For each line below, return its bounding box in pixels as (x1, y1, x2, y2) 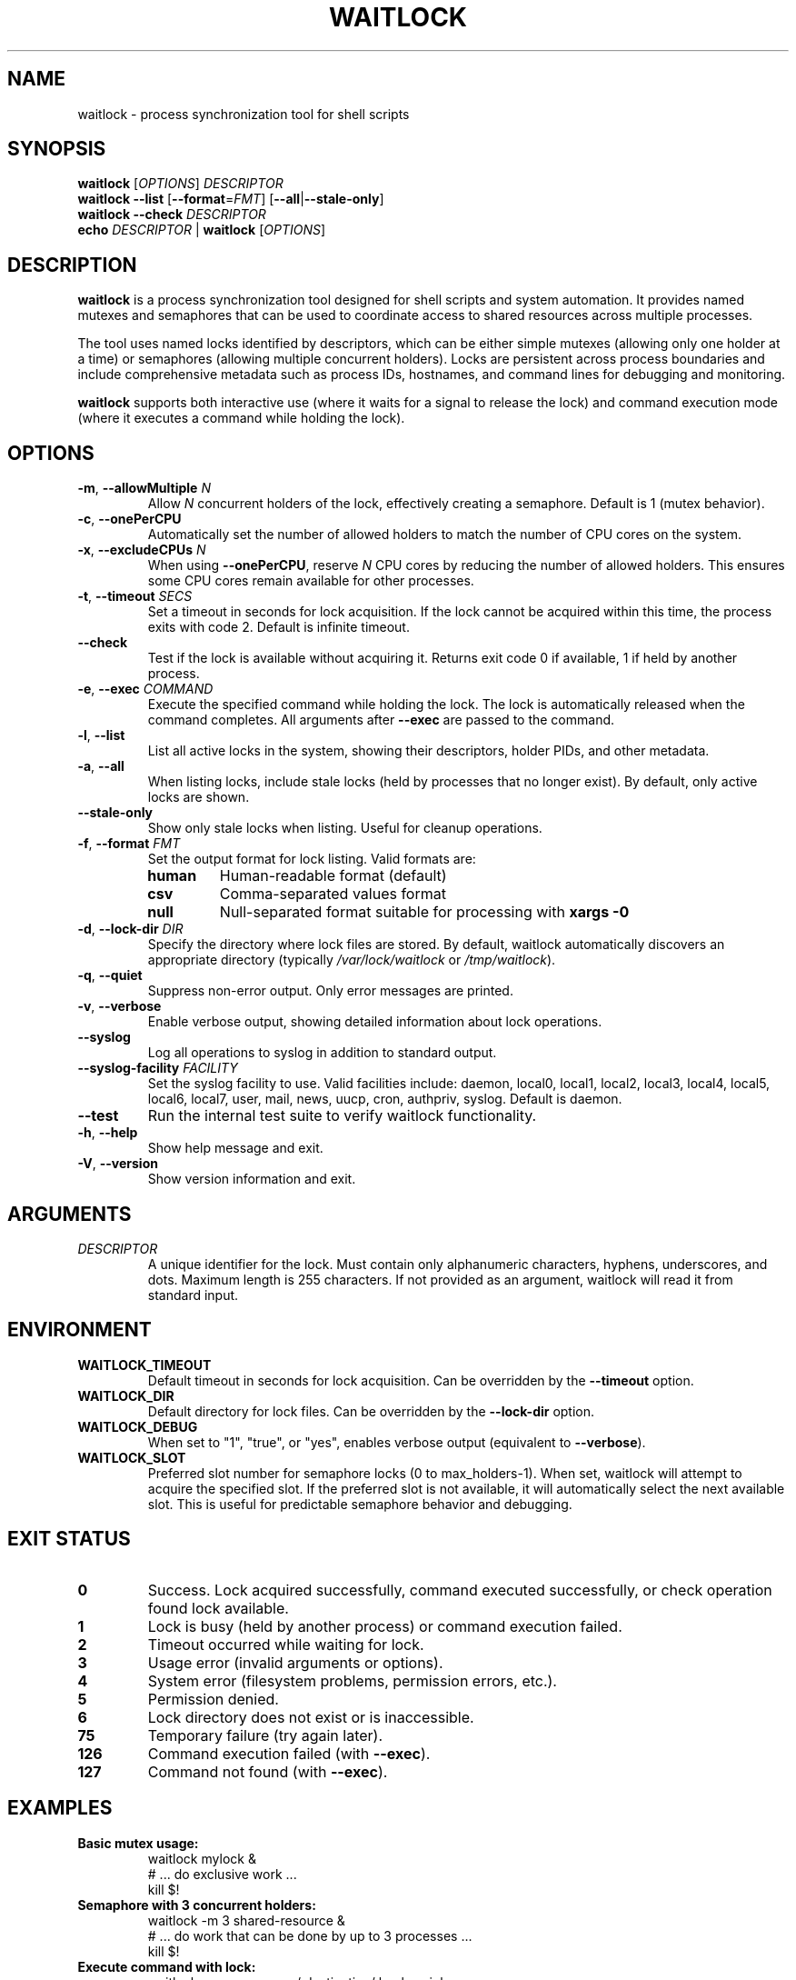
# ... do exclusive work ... (147, 1865, 297, 1882)
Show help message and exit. (147, 1140, 323, 1156)
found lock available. (147, 1598, 289, 1617)
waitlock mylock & (147, 1850, 256, 1866)
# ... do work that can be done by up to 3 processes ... (147, 1927, 473, 1944)
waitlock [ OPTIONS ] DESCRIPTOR (77, 175, 284, 192)
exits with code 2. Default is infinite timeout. (147, 619, 410, 635)
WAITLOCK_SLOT (77, 1449, 186, 1465)
